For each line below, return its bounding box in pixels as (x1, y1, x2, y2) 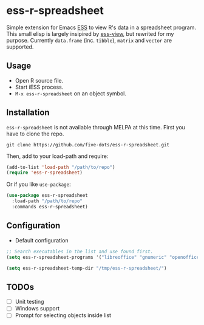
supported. (6, 43, 34, 50)
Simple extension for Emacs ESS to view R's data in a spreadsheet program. (6, 24, 196, 31)
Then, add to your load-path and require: (6, 152, 109, 160)
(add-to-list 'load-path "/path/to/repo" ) (6, 164, 115, 170)
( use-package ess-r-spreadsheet (6, 193, 88, 199)
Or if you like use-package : (6, 180, 71, 188)
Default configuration (15, 236, 69, 244)
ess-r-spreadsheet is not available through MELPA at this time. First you (6, 123, 185, 131)
